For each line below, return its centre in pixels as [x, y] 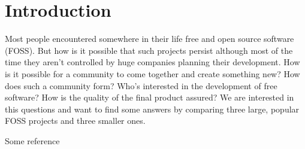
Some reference [32, 140]
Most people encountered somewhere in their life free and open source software [150, 39]
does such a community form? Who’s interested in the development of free [141, 85]
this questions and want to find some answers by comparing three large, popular [152, 109]
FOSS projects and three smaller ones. [75, 121]
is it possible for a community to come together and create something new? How [152, 73]
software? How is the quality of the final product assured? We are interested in [150, 97]
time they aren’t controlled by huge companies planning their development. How [152, 62]
